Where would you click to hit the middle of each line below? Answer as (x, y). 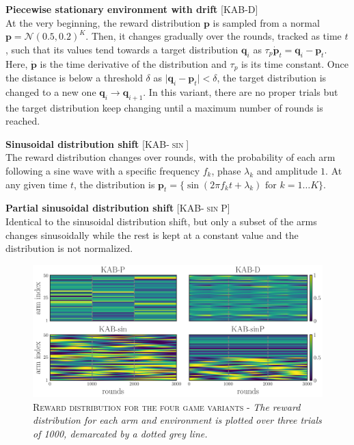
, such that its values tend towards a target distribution (122, 49)
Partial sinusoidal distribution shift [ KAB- (105, 208)
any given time (37, 184)
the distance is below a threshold (74, 78)
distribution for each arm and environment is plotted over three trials (177, 420)
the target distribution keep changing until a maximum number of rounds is (164, 107)
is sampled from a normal (266, 22)
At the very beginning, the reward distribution (103, 22)
